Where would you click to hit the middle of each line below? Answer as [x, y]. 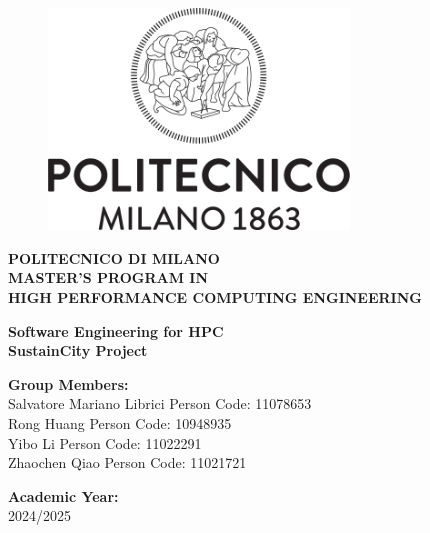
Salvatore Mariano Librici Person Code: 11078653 [160, 403]
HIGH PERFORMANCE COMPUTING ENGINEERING [215, 296]
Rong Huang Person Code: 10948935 [120, 422]
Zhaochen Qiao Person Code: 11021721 [127, 462]
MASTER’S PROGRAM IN [108, 277]
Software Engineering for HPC [116, 330]
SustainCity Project [78, 350]
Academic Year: [63, 495]
